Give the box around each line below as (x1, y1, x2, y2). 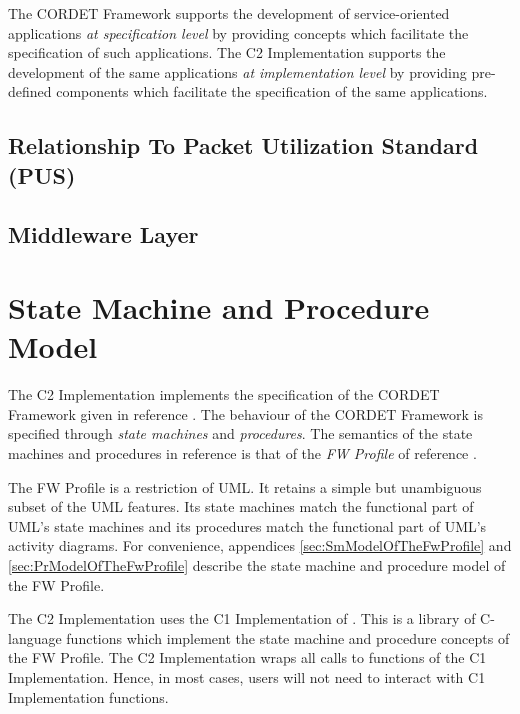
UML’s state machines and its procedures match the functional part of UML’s (8, 515, 487, 536)
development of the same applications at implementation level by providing (8, 61, 467, 82)
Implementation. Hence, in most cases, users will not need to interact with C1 (8, 666, 486, 687)
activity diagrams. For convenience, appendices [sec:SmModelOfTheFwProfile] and (8, 535, 512, 556)
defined (8, 81, 52, 102)
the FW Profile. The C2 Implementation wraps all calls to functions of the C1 (8, 647, 487, 668)
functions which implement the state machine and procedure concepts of (66, 627, 510, 648)
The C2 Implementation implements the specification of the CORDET (8, 384, 440, 405)
